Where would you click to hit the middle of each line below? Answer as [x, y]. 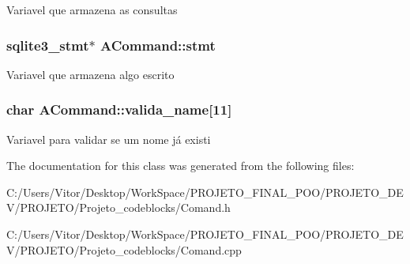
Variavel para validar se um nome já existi [109, 139]
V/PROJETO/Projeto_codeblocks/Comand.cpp [124, 249]
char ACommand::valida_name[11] [119, 109]
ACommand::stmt [158, 45]
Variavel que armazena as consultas [92, 9]
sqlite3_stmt [48, 45]
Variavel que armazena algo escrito [90, 74]
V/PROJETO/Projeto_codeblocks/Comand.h [118, 207]
